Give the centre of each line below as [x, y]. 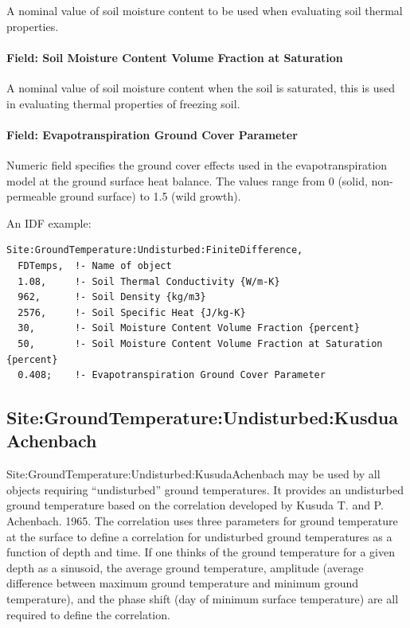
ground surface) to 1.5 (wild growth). [150, 196]
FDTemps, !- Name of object [95, 265]
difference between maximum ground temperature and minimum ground [182, 583]
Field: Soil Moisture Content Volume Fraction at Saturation [175, 57]
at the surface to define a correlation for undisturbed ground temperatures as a [199, 536]
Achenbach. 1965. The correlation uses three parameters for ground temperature [202, 521]
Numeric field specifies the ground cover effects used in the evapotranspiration [197, 164]
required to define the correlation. [88, 614]
